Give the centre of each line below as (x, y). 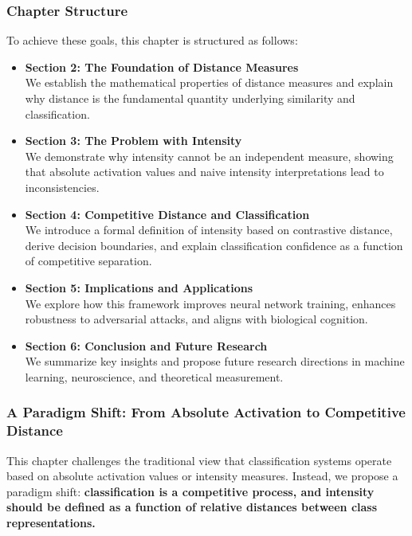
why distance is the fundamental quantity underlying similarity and (190, 98)
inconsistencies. (62, 187)
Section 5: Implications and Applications (139, 287)
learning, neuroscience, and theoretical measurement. (154, 376)
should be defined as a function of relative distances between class (192, 507)
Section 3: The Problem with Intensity (133, 141)
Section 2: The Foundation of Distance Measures (162, 67)
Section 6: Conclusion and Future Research (146, 345)
